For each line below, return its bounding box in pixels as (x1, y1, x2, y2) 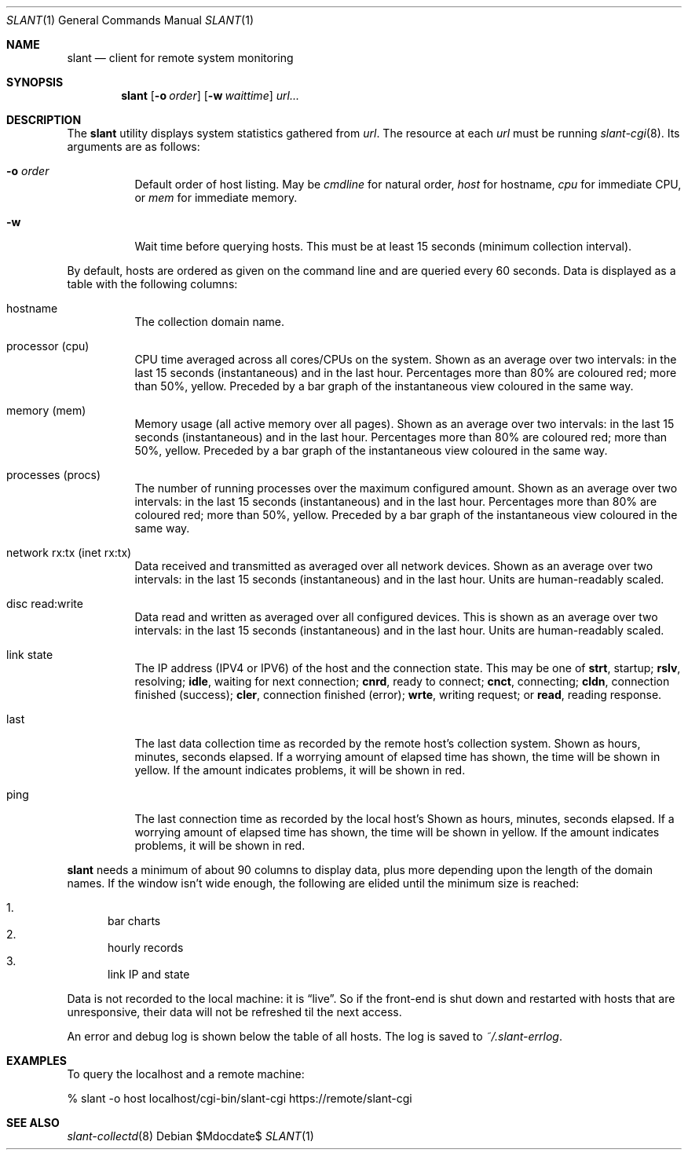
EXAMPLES (6, 1054, 67, 1067)
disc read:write (6, 597, 83, 610)
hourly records (108, 941, 184, 954)
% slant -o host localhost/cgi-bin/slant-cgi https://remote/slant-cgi (67, 1092, 412, 1105)
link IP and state (108, 968, 190, 981)
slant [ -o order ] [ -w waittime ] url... (121, 89, 300, 102)
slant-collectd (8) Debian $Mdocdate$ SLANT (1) (67, 1129, 314, 1143)
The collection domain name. (134, 315, 284, 328)
